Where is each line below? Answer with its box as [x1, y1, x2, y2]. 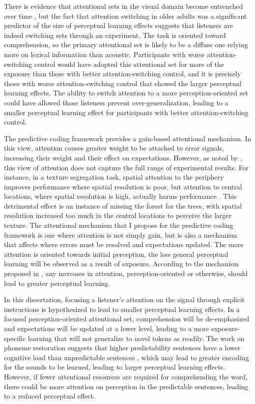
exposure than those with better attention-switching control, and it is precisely [4, 68, 241, 79]
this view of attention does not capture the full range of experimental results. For [4, 162, 249, 172]
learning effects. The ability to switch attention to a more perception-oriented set [4, 88, 248, 98]
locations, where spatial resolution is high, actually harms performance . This [4, 191, 237, 201]
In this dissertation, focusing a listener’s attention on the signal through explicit [4, 294, 245, 305]
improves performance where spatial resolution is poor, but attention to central [4, 181, 242, 191]
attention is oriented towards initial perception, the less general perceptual [4, 249, 228, 259]
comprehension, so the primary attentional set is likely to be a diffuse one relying [4, 39, 248, 50]
